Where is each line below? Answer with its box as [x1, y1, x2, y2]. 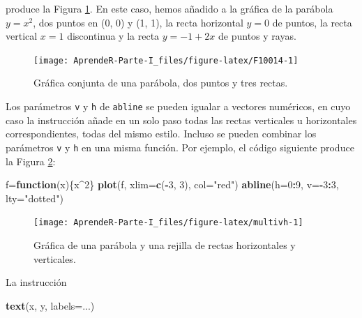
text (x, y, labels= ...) [6, 298, 95, 312]
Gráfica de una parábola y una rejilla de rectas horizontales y [33, 237, 296, 252]
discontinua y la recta [67, 29, 160, 43]
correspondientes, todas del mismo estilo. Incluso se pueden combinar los [6, 126, 317, 141]
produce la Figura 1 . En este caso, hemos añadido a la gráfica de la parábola [6, 1, 333, 15]
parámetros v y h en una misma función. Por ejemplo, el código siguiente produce [6, 139, 354, 154]
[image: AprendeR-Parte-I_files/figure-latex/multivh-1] [33, 218, 303, 228]
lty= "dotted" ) [6, 190, 63, 205]
